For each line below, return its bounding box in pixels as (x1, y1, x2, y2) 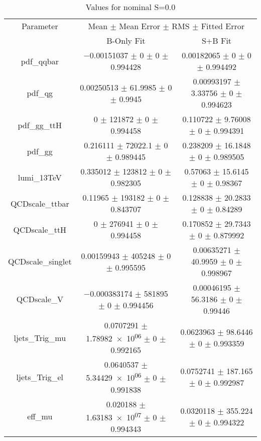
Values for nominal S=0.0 (85, 1, 176, 13)
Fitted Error (201, 20, 245, 32)
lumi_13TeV (18, 171, 62, 183)
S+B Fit (201, 35, 232, 46)
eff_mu (27, 410, 53, 422)
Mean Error (119, 20, 161, 32)
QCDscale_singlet (8, 255, 72, 267)
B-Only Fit (106, 35, 146, 46)
